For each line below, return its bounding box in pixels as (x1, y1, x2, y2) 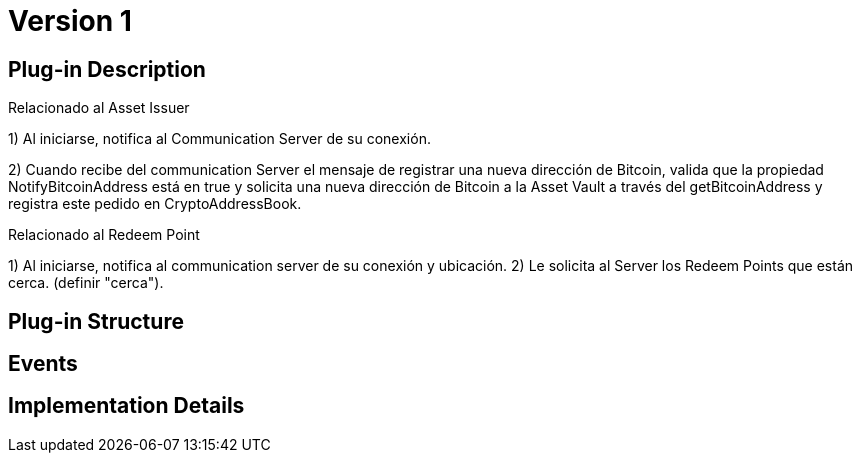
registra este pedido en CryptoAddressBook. (8, 195, 302, 213)
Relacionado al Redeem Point (8, 226, 200, 244)
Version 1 (8, 4, 132, 38)
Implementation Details (8, 393, 245, 419)
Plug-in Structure (8, 308, 184, 334)
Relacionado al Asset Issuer (8, 99, 190, 117)
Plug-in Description (8, 56, 206, 82)
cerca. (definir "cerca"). (8, 274, 164, 292)
